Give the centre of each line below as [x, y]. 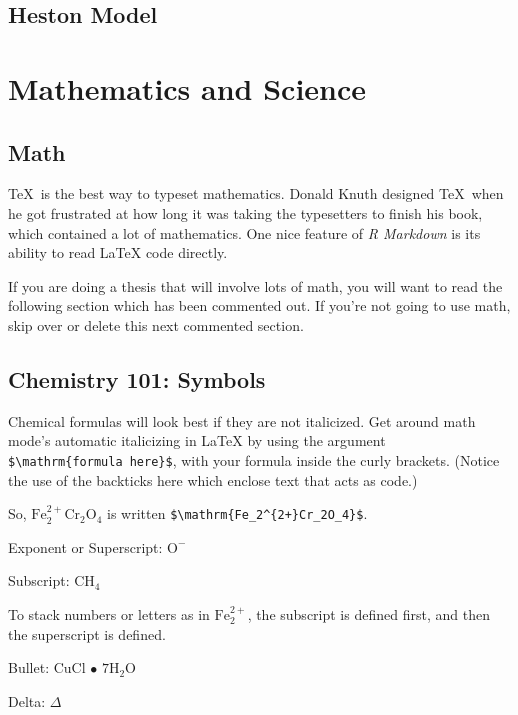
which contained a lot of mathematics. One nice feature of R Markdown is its [244, 232]
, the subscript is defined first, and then [368, 614]
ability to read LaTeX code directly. [118, 252]
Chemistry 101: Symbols [137, 378]
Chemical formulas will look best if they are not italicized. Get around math [242, 420]
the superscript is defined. [87, 633]
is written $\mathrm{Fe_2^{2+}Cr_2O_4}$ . [237, 513]
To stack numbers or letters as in [109, 614]
